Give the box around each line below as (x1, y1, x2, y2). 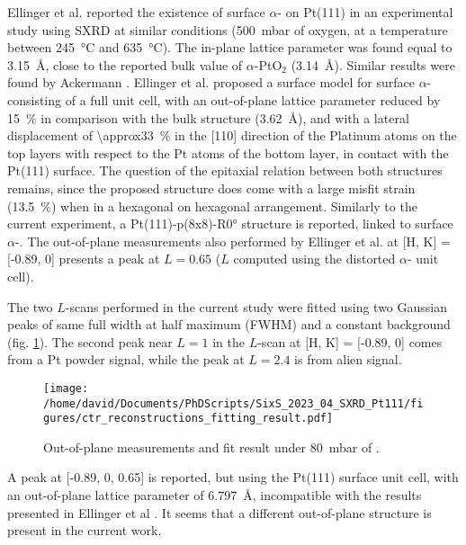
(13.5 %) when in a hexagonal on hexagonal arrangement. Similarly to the (7, 196, 417, 215)
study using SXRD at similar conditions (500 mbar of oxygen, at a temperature (7, 20, 448, 39)
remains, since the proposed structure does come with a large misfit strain (7, 178, 416, 197)
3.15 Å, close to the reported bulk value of (7, 55, 243, 74)
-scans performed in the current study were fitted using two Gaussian (65, 297, 447, 316)
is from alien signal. (294, 350, 402, 369)
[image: (43, 381, 89, 395)
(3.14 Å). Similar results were (291, 55, 455, 74)
